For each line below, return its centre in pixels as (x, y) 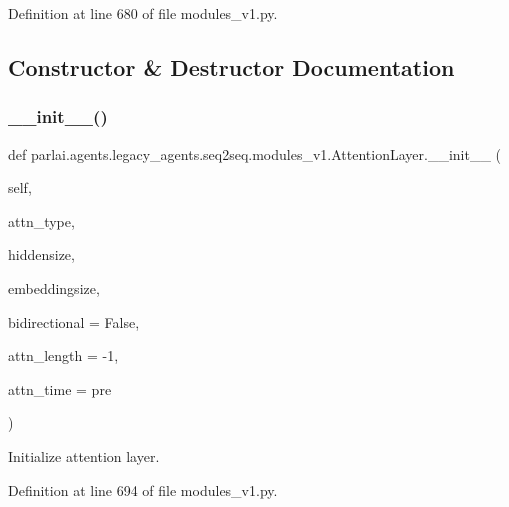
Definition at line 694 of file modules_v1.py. (143, 489)
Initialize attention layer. (84, 455)
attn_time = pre (60, 388)
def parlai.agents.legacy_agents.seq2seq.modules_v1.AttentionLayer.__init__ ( (255, 153)
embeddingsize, (54, 287)
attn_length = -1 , (63, 355)
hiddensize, (41, 254)
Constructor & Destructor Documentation (231, 66)
